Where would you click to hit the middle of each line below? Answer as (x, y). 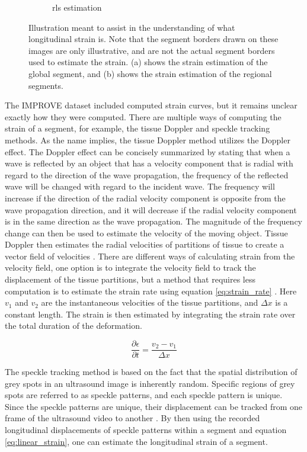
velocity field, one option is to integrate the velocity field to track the (130, 267)
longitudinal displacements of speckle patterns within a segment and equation (146, 430)
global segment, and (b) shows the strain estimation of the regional (150, 73)
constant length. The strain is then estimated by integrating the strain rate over (150, 314)
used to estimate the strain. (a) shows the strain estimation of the (148, 62)
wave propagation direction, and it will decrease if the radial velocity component (151, 209)
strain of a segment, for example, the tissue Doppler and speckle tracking (137, 128)
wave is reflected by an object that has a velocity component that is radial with (149, 163)
